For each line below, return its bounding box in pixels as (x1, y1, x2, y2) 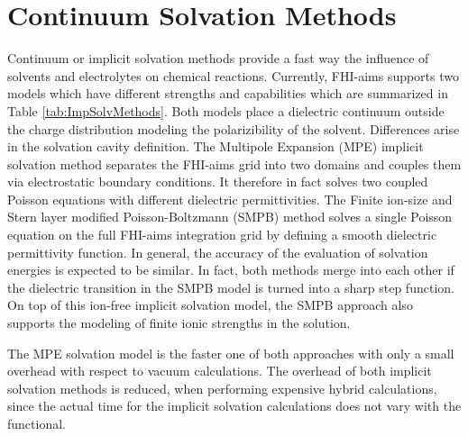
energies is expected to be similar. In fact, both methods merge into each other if (7, 260, 454, 279)
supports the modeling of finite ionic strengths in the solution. (7, 313, 351, 332)
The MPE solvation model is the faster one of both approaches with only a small (7, 343, 454, 362)
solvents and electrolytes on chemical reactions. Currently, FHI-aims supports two (7, 66, 460, 85)
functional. (7, 414, 66, 432)
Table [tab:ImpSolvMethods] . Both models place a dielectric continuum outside (7, 101, 445, 120)
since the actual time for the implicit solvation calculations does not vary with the (7, 396, 462, 415)
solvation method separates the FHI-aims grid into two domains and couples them (7, 154, 462, 173)
